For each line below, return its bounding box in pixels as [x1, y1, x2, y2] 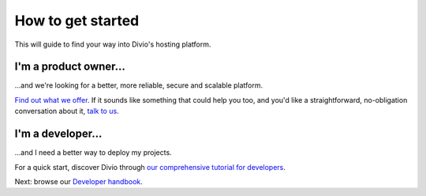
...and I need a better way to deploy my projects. [14, 148, 173, 157]
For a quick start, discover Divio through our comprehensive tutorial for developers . [14, 162, 286, 171]
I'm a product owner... [14, 60, 126, 73]
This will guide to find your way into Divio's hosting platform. [14, 40, 211, 49]
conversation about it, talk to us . [14, 107, 119, 116]
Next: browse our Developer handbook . [14, 176, 144, 186]
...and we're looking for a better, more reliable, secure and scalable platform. [14, 81, 263, 90]
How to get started [14, 12, 140, 29]
